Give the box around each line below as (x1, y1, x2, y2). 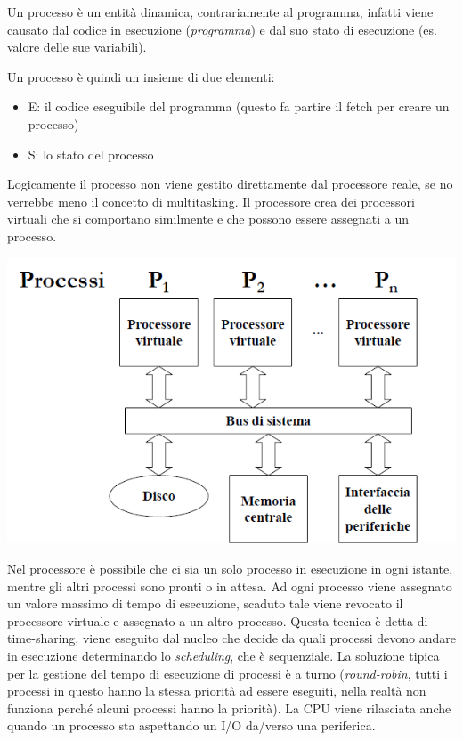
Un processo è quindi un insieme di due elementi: (7, 67, 275, 85)
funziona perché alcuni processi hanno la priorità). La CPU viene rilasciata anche (7, 698, 451, 717)
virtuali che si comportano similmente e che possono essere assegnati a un (7, 209, 409, 228)
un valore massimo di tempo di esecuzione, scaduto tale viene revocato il (7, 594, 403, 613)
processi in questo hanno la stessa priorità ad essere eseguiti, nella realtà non (7, 681, 426, 700)
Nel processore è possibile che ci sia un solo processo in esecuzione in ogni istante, (7, 559, 453, 578)
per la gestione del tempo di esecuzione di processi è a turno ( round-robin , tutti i (7, 664, 448, 682)
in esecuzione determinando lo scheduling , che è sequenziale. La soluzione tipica (7, 647, 440, 665)
